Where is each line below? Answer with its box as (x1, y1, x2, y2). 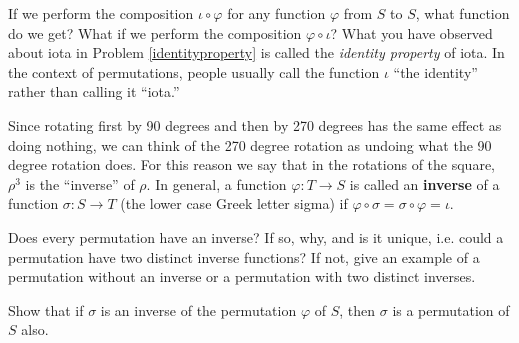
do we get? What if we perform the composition (8, 22, 302, 43)
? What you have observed (330, 22, 493, 43)
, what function (415, 3, 510, 23)
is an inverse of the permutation (100, 299, 297, 320)
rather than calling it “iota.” (8, 81, 180, 102)
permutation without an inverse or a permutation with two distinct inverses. (8, 266, 476, 287)
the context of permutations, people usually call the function (8, 61, 380, 82)
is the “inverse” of (25, 173, 135, 194)
